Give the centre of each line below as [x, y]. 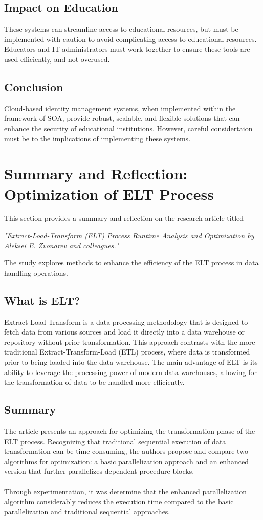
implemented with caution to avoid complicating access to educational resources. [130, 39]
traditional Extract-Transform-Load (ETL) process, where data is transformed [127, 352]
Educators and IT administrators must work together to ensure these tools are [127, 49]
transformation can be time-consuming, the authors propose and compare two [126, 451]
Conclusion [34, 86]
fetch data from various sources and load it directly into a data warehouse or [124, 332]
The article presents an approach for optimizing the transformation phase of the [130, 431]
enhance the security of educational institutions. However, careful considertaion [128, 128]
